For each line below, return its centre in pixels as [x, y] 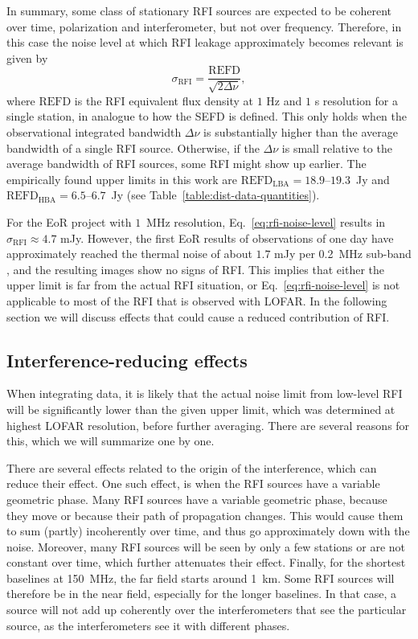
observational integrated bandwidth [94, 132]
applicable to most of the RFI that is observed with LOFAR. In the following [197, 300]
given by [27, 57]
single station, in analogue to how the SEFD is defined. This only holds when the [207, 116]
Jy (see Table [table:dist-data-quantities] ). [215, 195]
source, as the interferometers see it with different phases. [148, 625]
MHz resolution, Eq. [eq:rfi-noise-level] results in [266, 221]
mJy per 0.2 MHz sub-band [343, 254]
